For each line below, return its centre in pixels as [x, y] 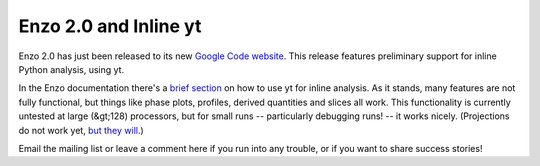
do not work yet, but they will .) [81, 130]
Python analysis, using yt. [71, 69]
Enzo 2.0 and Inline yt [110, 26]
